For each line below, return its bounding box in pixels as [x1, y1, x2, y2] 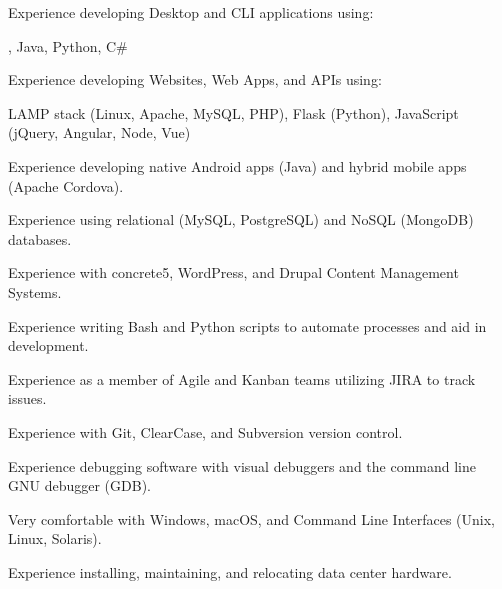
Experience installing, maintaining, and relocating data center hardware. [8, 561, 452, 582]
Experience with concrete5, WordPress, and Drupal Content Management [8, 262, 459, 283]
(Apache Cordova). [8, 175, 124, 196]
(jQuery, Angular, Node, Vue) [8, 122, 191, 143]
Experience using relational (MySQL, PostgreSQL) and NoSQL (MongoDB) [8, 209, 474, 230]
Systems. [8, 281, 62, 302]
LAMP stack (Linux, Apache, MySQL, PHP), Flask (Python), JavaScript [8, 102, 459, 123]
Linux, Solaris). [8, 528, 102, 549]
